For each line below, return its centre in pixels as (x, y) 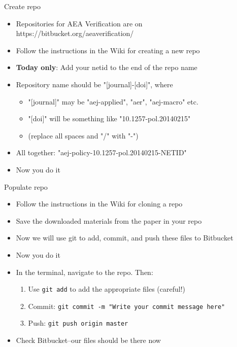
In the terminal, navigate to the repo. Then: (84, 272)
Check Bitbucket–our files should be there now (88, 340)
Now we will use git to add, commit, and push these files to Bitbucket (125, 238)
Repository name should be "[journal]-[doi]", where (94, 84)
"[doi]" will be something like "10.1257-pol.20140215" (109, 118)
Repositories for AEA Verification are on (79, 23)
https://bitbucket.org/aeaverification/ (75, 33)
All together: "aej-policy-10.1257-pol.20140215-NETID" (101, 152)
